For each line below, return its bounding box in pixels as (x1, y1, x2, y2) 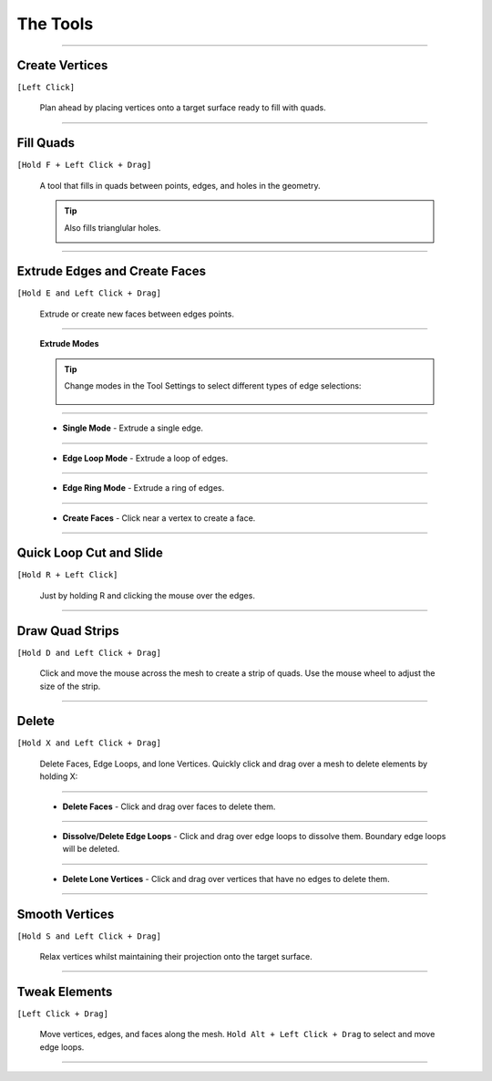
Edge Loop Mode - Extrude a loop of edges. (62, 452, 229, 463)
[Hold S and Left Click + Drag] (16, 930, 161, 941)
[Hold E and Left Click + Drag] (16, 288, 161, 298)
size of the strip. (39, 681, 101, 691)
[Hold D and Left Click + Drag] (16, 648, 161, 658)
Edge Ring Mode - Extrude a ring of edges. (62, 483, 225, 494)
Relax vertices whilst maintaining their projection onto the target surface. (39, 951, 313, 962)
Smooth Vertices (16, 906, 115, 921)
